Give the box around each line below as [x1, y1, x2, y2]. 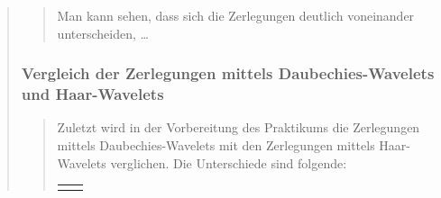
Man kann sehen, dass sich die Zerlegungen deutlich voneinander [57, 6, 415, 24]
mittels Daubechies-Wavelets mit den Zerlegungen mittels [57, 135, 375, 154]
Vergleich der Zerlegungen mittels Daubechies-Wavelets [21, 62, 435, 85]
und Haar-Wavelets [21, 83, 164, 105]
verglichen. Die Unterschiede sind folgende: [110, 153, 347, 172]
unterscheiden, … [57, 23, 149, 42]
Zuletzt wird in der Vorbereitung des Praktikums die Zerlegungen [57, 118, 420, 137]
